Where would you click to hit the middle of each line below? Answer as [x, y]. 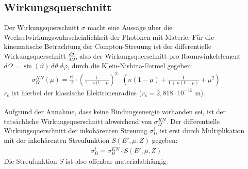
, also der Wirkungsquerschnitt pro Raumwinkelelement [158, 55]
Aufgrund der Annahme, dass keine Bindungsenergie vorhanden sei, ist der [115, 112]
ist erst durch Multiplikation [202, 131]
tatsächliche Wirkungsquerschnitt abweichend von [78, 121]
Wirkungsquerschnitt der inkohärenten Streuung [76, 131]
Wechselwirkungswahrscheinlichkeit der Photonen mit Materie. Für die [109, 37]
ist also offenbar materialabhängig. [117, 161]
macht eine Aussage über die [130, 27]
